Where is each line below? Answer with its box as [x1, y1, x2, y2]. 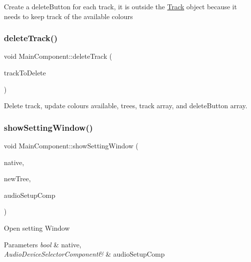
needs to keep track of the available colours [4, 11, 133, 21]
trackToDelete [4, 68, 46, 77]
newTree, [4, 173, 31, 184]
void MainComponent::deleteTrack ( [4, 51, 112, 61]
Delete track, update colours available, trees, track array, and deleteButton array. [4, 100, 248, 111]
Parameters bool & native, [4, 239, 82, 249]
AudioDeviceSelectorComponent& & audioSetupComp [4, 249, 165, 259]
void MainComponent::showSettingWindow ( [4, 141, 138, 150]
